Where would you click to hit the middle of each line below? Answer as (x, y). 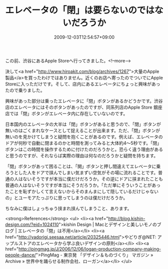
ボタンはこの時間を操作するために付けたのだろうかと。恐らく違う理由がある (84, 149)
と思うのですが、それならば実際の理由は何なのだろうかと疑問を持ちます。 (82, 155)
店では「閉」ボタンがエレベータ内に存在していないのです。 (66, 113)
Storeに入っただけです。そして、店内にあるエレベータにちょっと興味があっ (83, 84)
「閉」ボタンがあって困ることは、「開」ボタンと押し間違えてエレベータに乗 (83, 166)
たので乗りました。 (25, 90)
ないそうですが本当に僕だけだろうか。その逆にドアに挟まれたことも (93, 178)
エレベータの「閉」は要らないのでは (80, 10)
